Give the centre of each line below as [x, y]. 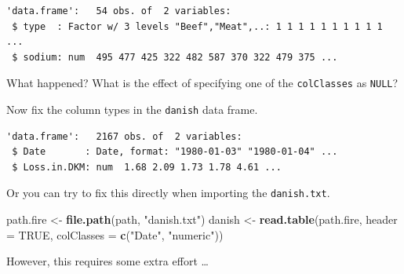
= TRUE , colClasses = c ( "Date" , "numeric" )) [115, 234]
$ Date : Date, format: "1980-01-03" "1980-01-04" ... [175, 152]
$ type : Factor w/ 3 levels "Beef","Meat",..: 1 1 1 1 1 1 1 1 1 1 [197, 26]
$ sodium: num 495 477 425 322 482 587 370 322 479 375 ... [175, 57]
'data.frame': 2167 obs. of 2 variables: [124, 136]
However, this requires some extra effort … [107, 261]
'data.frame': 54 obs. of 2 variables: [119, 11]
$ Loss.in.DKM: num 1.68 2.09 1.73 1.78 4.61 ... [147, 167]
